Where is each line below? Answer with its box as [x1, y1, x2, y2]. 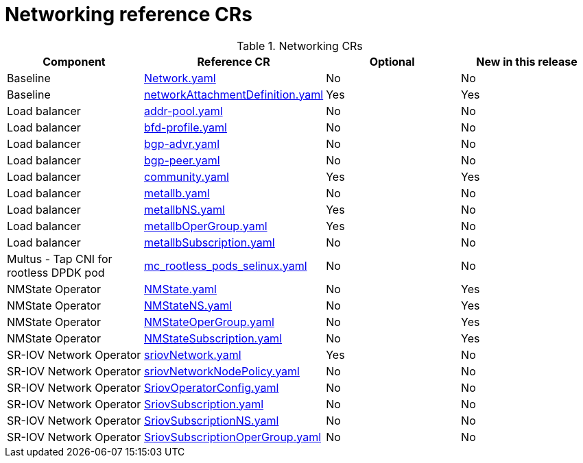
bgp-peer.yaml [144, 153, 220, 167]
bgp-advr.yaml [144, 136, 220, 151]
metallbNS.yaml [144, 202, 225, 216]
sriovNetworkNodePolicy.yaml [144, 364, 300, 378]
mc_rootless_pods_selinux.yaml [144, 258, 307, 273]
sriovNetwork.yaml [144, 347, 241, 362]
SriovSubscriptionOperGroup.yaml [144, 429, 322, 444]
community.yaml [144, 169, 229, 184]
